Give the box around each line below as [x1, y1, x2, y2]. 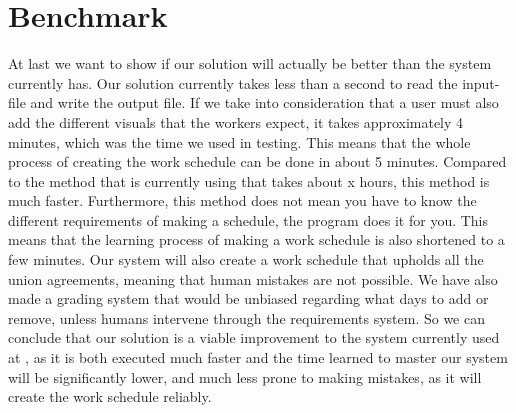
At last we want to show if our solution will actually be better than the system [8, 53, 492, 74]
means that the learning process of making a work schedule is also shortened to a [8, 229, 505, 250]
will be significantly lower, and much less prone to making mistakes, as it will [8, 366, 482, 387]
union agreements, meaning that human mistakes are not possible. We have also [8, 268, 498, 289]
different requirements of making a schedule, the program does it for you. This [8, 209, 489, 230]
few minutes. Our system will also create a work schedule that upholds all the [8, 249, 484, 270]
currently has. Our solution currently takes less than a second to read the [8, 72, 458, 93]
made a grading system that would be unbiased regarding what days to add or [8, 288, 489, 309]
